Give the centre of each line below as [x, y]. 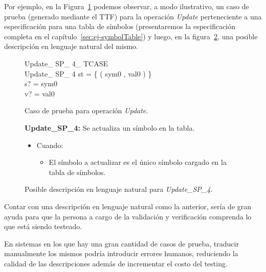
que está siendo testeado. [43, 226]
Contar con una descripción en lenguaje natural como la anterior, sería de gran [128, 206]
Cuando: [50, 145]
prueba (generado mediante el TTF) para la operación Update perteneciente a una [133, 16]
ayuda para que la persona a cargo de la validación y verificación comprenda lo [128, 216]
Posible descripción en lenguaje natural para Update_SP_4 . [119, 189]
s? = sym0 [41, 83]
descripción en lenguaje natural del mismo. [71, 46]
